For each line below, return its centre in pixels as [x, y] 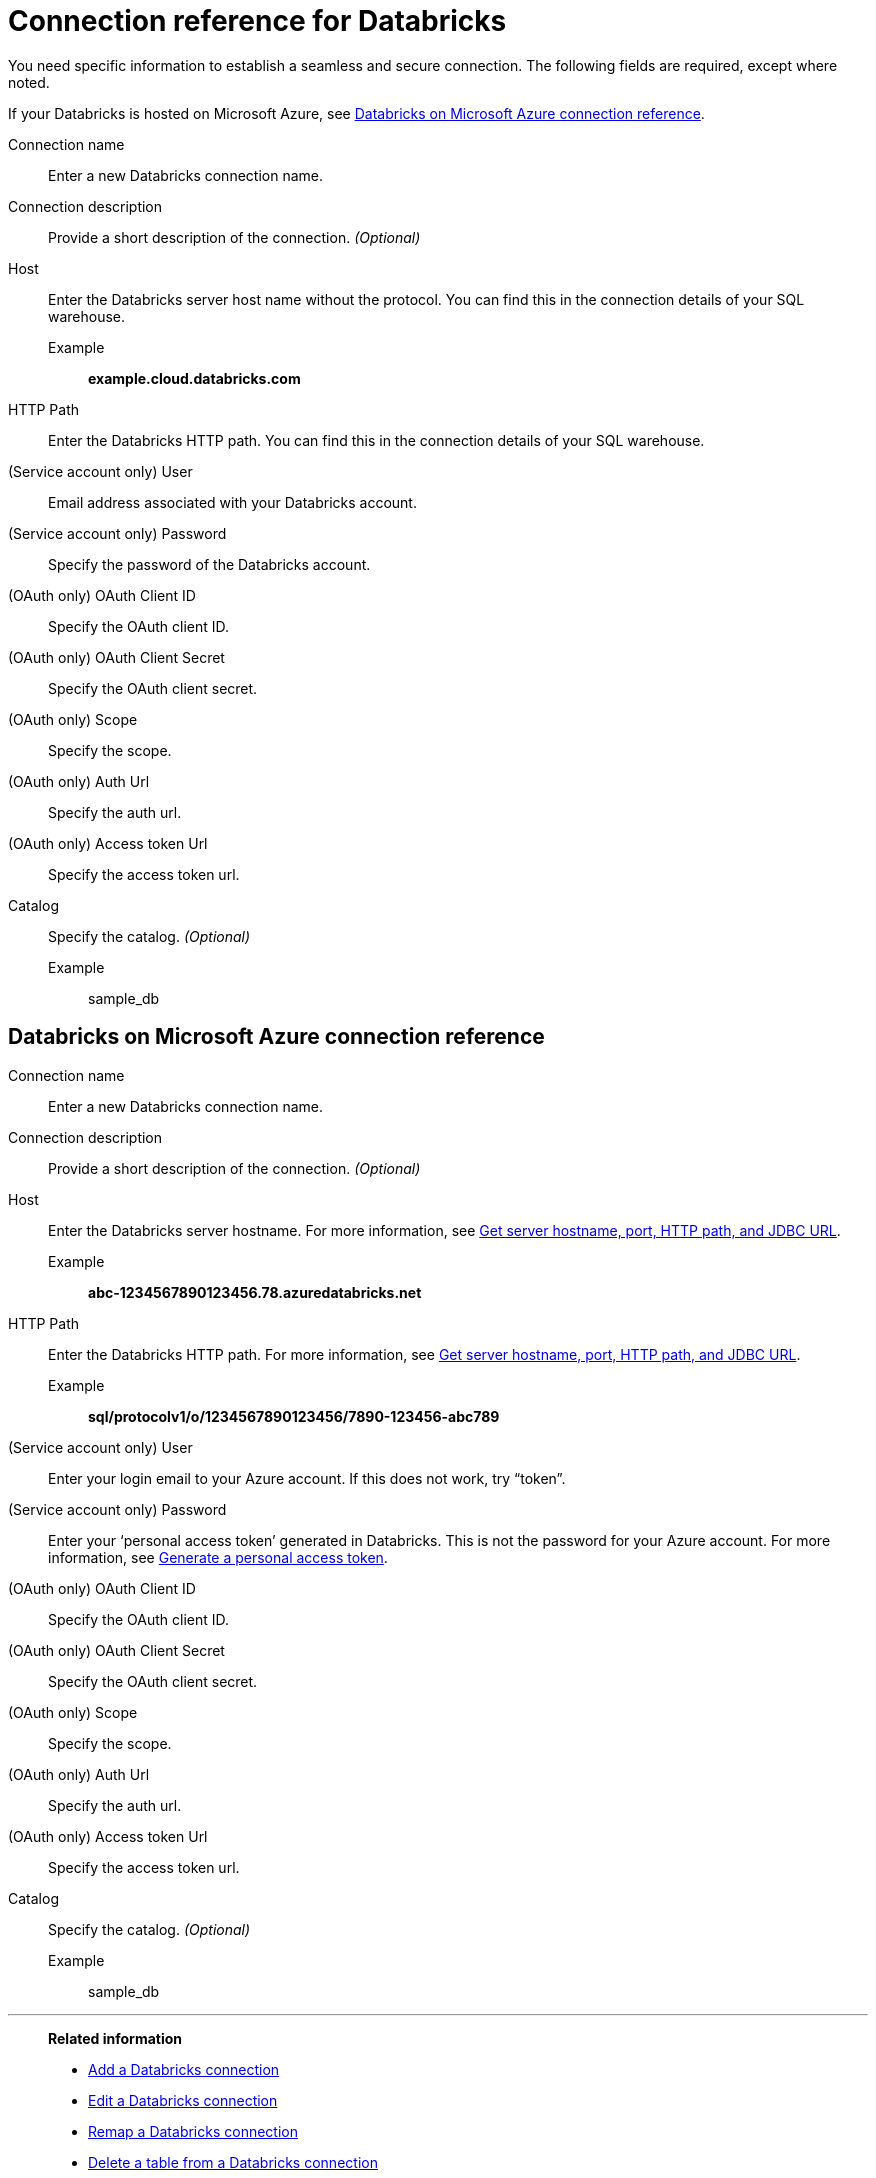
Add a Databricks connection [184, 2069]
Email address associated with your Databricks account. [232, 502]
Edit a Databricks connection [183, 2100]
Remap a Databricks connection [193, 2131]
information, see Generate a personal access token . [218, 1557]
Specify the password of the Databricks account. [209, 564]
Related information [115, 2038]
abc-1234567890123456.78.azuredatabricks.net [255, 1292]
